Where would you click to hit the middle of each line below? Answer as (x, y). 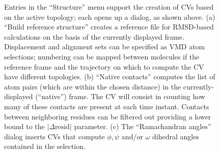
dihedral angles (175, 136)
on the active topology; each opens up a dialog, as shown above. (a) (110, 17)
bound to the (24, 126)
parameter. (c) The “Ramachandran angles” (143, 126)
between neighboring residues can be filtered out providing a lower (108, 116)
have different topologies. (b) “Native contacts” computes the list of (110, 76)
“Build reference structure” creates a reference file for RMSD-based (109, 27)
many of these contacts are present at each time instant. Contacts (107, 106)
